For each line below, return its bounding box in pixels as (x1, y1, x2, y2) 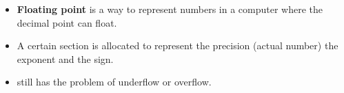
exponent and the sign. (17, 51, 114, 66)
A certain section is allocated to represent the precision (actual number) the (17, 38, 338, 53)
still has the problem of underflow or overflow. (17, 75, 212, 89)
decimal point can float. (17, 15, 117, 29)
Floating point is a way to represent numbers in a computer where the (17, 2, 323, 16)
